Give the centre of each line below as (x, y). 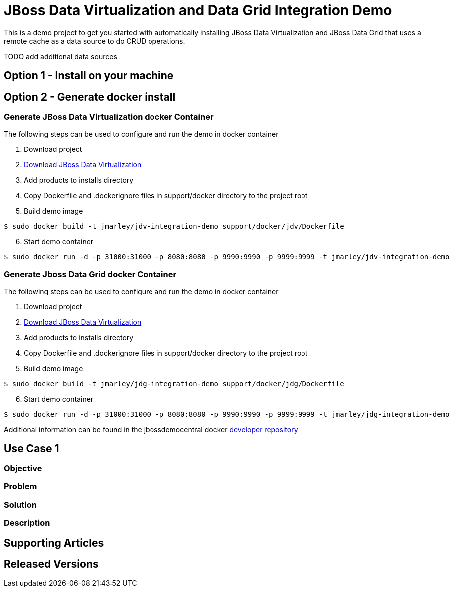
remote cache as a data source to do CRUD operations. (95, 41)
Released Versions (51, 564)
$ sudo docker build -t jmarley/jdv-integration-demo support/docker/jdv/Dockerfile (174, 226)
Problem (21, 487)
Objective (23, 468)
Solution (21, 505)
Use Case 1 (32, 448)
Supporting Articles (54, 543)
